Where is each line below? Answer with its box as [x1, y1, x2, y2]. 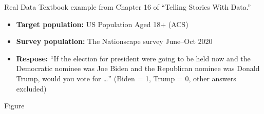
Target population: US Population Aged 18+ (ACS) [16, 18, 188, 29]
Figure [4, 100, 25, 111]
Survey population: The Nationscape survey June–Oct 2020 [16, 36, 213, 47]
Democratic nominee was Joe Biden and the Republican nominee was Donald [16, 63, 260, 74]
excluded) [16, 83, 47, 94]
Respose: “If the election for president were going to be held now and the [16, 53, 251, 63]
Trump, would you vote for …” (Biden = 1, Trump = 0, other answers [16, 73, 236, 83]
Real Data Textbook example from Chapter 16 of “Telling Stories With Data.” [4, 2, 251, 12]
